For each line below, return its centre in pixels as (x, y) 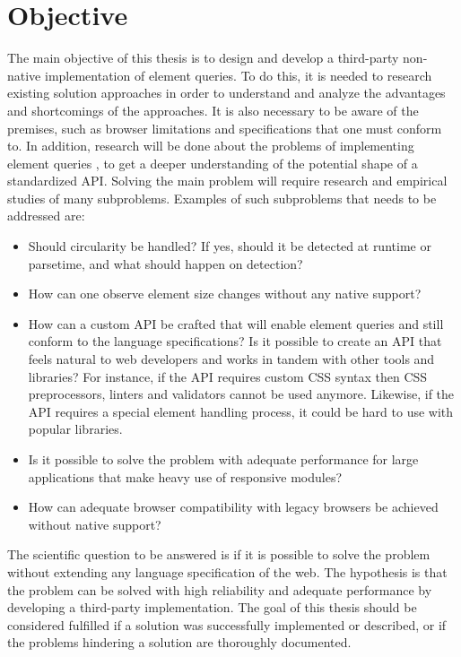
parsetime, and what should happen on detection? (165, 263)
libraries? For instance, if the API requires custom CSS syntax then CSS (228, 376)
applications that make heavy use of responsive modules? (185, 476)
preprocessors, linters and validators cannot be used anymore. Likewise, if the (241, 394)
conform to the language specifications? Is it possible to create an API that (235, 341)
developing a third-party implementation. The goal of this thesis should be (212, 607)
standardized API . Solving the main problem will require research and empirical (227, 181)
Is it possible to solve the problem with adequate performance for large (223, 459)
